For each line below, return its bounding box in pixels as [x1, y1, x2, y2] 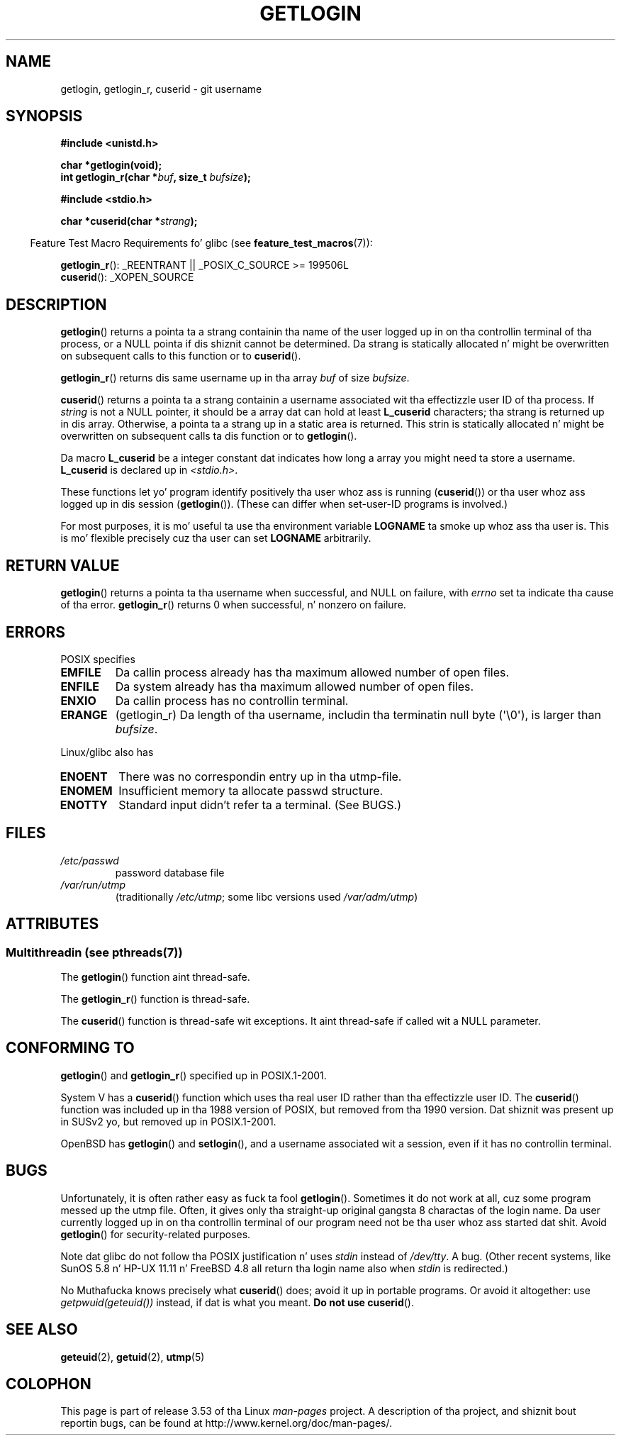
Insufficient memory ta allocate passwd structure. [118, 783, 384, 798]
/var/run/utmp [60, 878, 126, 891]
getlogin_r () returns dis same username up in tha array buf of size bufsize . [60, 372, 410, 384]
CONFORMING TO [6, 1039, 135, 1057]
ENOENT [60, 769, 108, 784]
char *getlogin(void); [60, 159, 162, 172]
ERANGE [60, 707, 108, 722]
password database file [115, 866, 225, 879]
